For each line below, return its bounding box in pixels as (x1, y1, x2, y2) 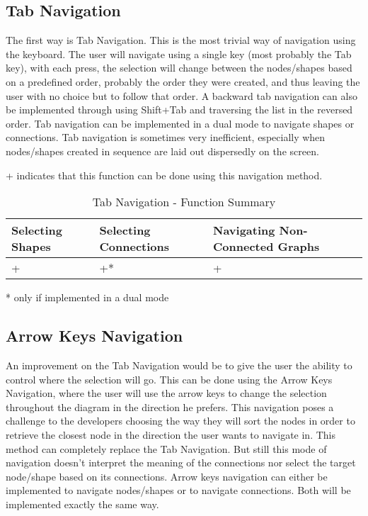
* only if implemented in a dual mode (6, 290, 169, 305)
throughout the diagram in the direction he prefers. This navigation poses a (6, 399, 334, 414)
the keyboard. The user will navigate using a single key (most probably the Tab (6, 46, 352, 61)
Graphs (277, 238, 320, 255)
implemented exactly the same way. (6, 496, 159, 511)
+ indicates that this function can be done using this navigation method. (6, 167, 323, 182)
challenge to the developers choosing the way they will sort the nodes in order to (6, 413, 355, 428)
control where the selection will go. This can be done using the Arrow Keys (6, 371, 333, 386)
